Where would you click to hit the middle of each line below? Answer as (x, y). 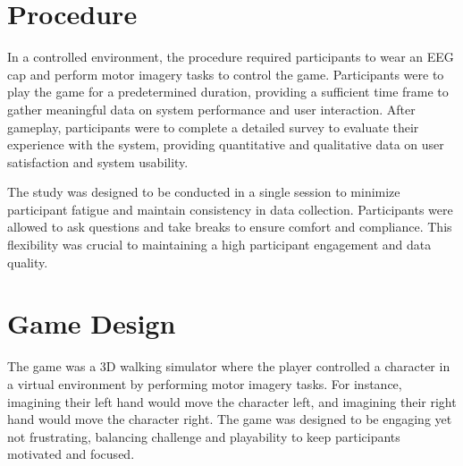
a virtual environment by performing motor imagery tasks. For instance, (205, 383)
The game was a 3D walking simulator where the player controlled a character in (229, 366)
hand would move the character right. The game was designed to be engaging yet (230, 419)
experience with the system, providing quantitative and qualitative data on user (226, 144)
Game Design (92, 323)
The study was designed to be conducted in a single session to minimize (204, 192)
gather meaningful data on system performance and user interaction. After (211, 109)
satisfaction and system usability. (98, 161)
